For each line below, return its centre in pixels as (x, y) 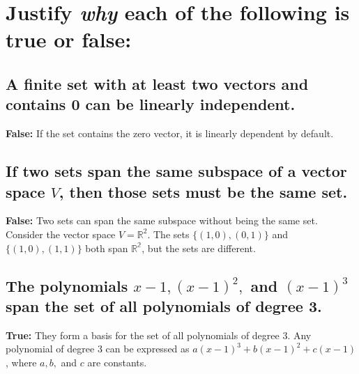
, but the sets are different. (199, 248)
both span (107, 248)
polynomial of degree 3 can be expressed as (98, 349)
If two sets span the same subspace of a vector (176, 171)
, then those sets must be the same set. (203, 191)
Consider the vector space (61, 234)
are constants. (117, 362)
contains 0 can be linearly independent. (151, 104)
